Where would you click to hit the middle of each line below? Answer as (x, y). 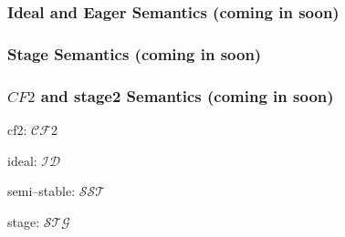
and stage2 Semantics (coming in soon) (187, 95)
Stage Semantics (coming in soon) (135, 53)
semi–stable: (42, 191)
